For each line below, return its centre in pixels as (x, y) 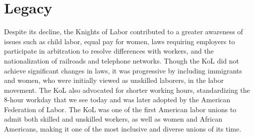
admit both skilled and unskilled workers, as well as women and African (113, 119)
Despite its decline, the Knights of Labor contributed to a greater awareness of (124, 32)
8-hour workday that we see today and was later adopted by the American (117, 100)
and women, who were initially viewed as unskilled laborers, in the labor (114, 80)
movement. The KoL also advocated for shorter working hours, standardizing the (127, 90)
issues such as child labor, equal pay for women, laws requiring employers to (120, 41)
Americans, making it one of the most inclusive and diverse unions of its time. (123, 129)
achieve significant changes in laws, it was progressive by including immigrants (123, 70)
